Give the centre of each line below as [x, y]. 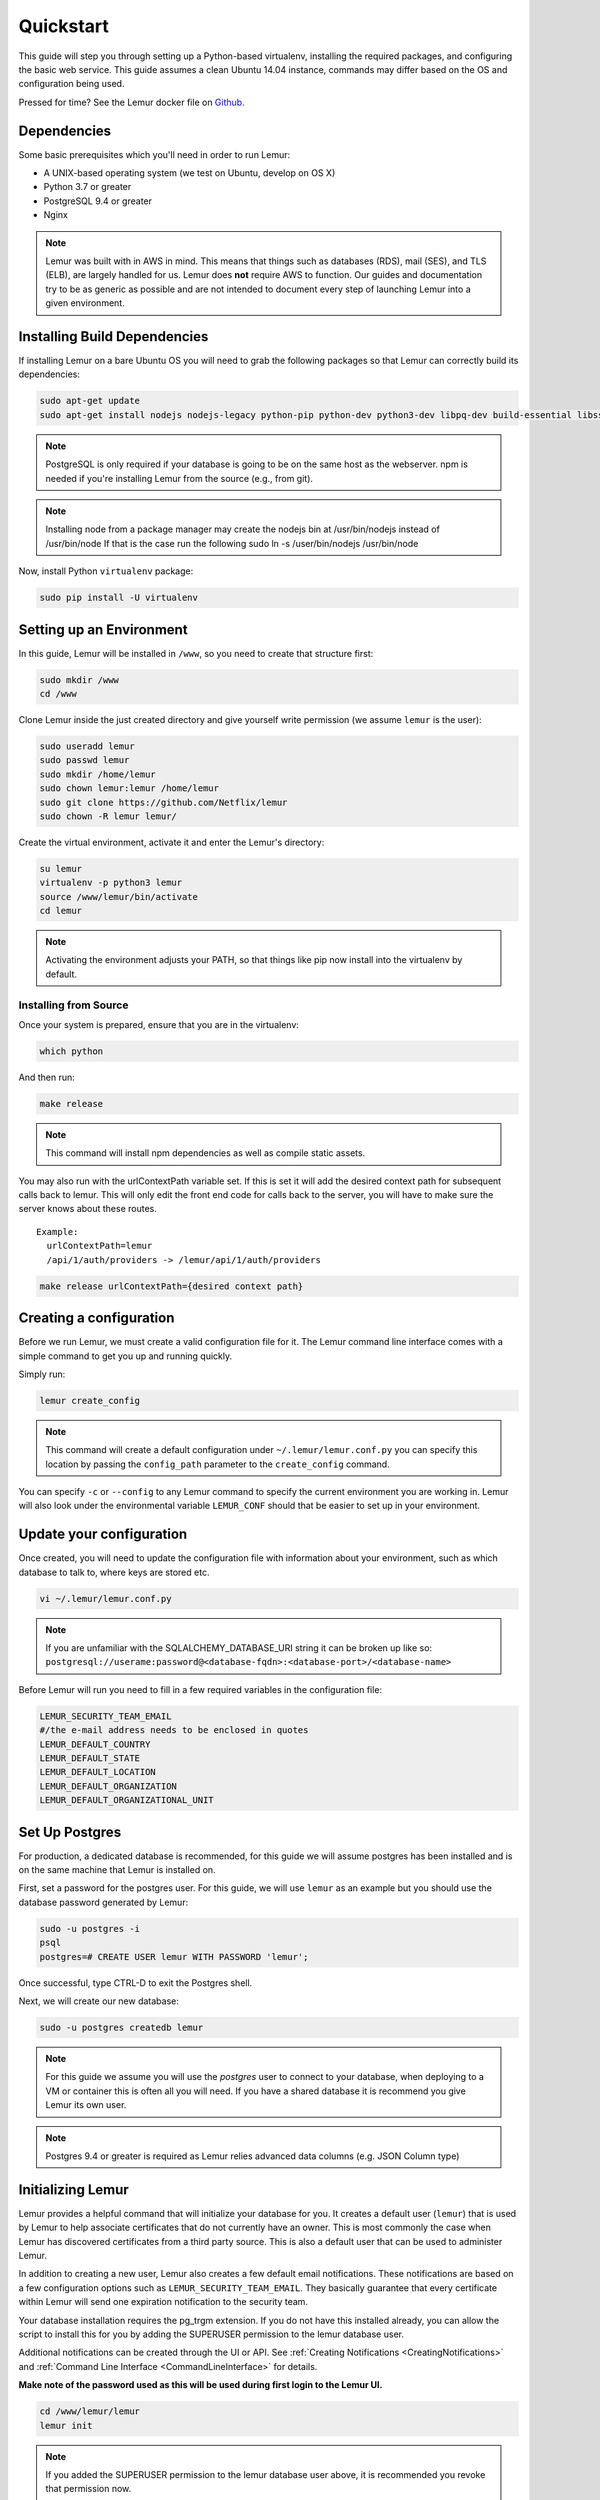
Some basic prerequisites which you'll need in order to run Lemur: [154, 154]
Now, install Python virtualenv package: [106, 571]
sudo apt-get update [89, 401]
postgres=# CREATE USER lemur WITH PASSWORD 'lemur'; [174, 1956]
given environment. [85, 303]
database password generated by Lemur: [103, 1902]
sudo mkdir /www [79, 679]
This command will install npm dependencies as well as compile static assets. [205, 1153]
